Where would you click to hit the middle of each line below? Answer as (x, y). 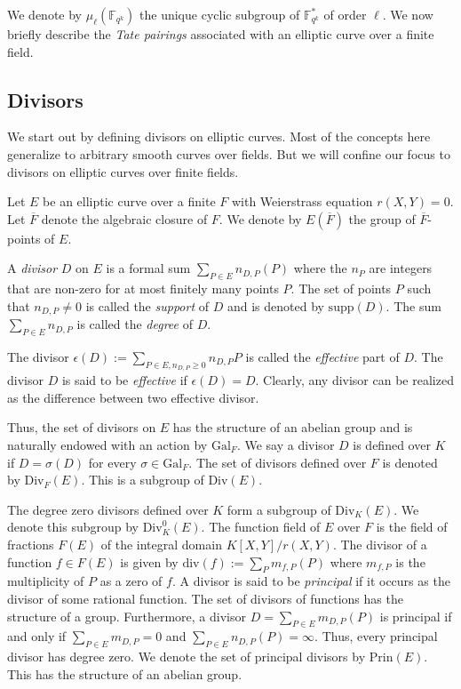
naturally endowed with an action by (107, 444)
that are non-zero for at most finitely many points (143, 288)
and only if (37, 636)
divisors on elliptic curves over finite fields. (123, 171)
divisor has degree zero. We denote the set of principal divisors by (187, 657)
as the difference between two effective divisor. (133, 397)
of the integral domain (161, 544)
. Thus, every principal (376, 636)
